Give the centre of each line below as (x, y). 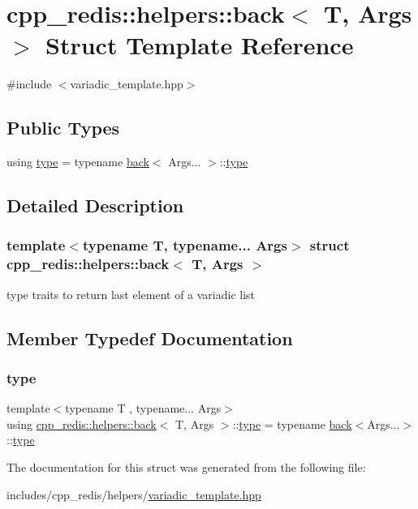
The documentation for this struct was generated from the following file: (186, 467)
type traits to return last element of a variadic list (131, 294)
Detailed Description (95, 205)
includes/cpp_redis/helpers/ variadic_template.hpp (134, 494)
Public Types (63, 128)
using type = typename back (78, 162)
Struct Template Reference (200, 45)
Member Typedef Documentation (150, 338)
